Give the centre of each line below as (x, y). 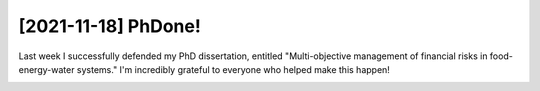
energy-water (46, 69)
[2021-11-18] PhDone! (110, 26)
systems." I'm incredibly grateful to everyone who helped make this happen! (233, 69)
